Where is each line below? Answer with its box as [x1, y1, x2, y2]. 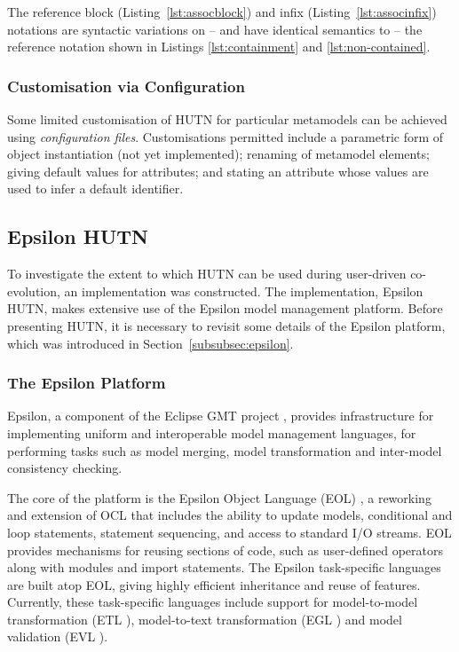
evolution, [7, 281, 60, 300]
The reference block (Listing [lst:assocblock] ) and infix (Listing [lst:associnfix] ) [7, 3, 437, 20]
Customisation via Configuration [7, 75, 245, 97]
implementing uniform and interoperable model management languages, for [7, 423, 416, 442]
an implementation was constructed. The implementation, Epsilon [64, 281, 423, 300]
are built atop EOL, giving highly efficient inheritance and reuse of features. [7, 575, 421, 593]
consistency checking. [7, 459, 123, 477]
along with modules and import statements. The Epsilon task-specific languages [7, 558, 441, 577]
